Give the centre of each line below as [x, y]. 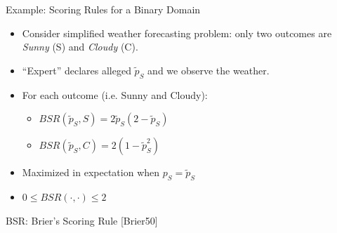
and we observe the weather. [209, 70]
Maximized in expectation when [91, 172]
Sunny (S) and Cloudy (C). [80, 47]
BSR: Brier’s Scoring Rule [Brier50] [82, 220]
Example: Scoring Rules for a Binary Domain [103, 9]
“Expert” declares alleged [77, 70]
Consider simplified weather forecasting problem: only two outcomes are [177, 33]
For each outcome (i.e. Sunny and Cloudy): [115, 94]
